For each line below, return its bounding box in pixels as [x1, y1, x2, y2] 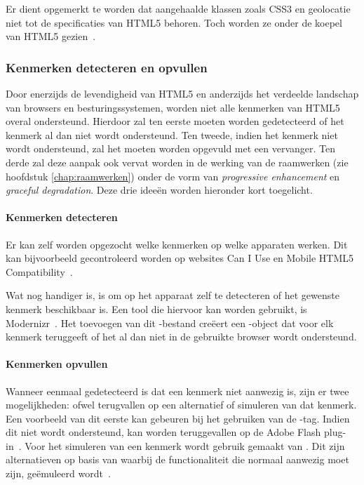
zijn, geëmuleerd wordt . [6, 466, 111, 481]
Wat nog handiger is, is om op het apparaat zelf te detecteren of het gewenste [6, 288, 339, 303]
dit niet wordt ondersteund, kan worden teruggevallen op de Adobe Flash [6, 425, 321, 439]
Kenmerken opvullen [6, 357, 108, 371]
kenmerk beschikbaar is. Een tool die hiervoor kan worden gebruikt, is [6, 301, 307, 316]
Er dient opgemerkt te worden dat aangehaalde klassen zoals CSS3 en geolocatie [6, 1, 351, 15]
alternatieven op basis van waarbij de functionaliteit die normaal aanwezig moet [6, 452, 349, 467]
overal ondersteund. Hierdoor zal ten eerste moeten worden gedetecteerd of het [6, 114, 344, 128]
